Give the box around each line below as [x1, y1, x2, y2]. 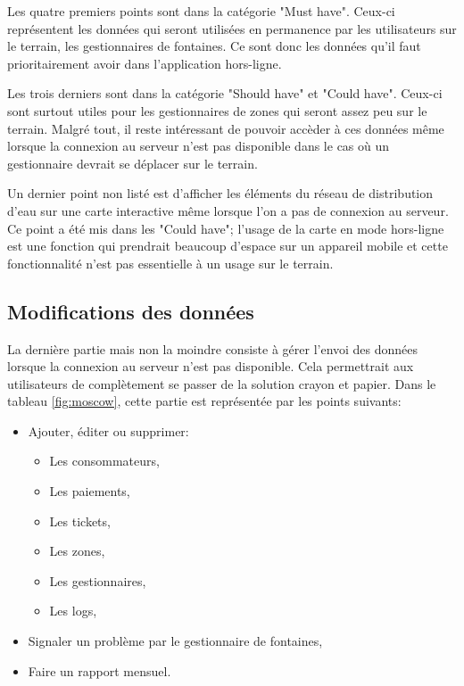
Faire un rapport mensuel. [28, 661, 171, 680]
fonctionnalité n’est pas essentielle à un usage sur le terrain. [7, 253, 334, 272]
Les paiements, [49, 482, 130, 500]
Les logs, [49, 601, 97, 620]
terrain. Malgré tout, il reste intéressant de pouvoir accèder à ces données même [7, 119, 444, 137]
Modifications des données [7, 297, 254, 325]
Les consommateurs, [49, 451, 160, 470]
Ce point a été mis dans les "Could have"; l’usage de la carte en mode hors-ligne [7, 219, 444, 237]
